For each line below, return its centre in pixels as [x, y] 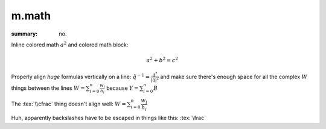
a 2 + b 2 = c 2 [162, 60]
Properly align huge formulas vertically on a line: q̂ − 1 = [81, 76]
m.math [31, 16]
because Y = [122, 88]
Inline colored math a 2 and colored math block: [70, 44]
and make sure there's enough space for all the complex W [234, 77]
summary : [24, 34]
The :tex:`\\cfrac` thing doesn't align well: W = [69, 104]
